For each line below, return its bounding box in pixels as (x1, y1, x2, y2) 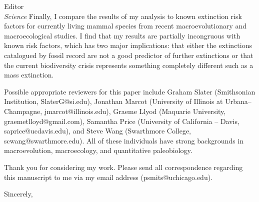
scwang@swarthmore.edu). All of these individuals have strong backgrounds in (4, 135, 243, 145)
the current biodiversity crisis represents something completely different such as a (4, 59, 253, 70)
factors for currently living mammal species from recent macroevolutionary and (4, 20, 247, 31)
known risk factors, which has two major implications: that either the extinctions (4, 40, 252, 50)
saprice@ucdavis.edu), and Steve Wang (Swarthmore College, (4, 125, 191, 136)
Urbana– (225, 96, 251, 106)
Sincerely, (4, 188, 33, 199)
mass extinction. (4, 69, 54, 80)
